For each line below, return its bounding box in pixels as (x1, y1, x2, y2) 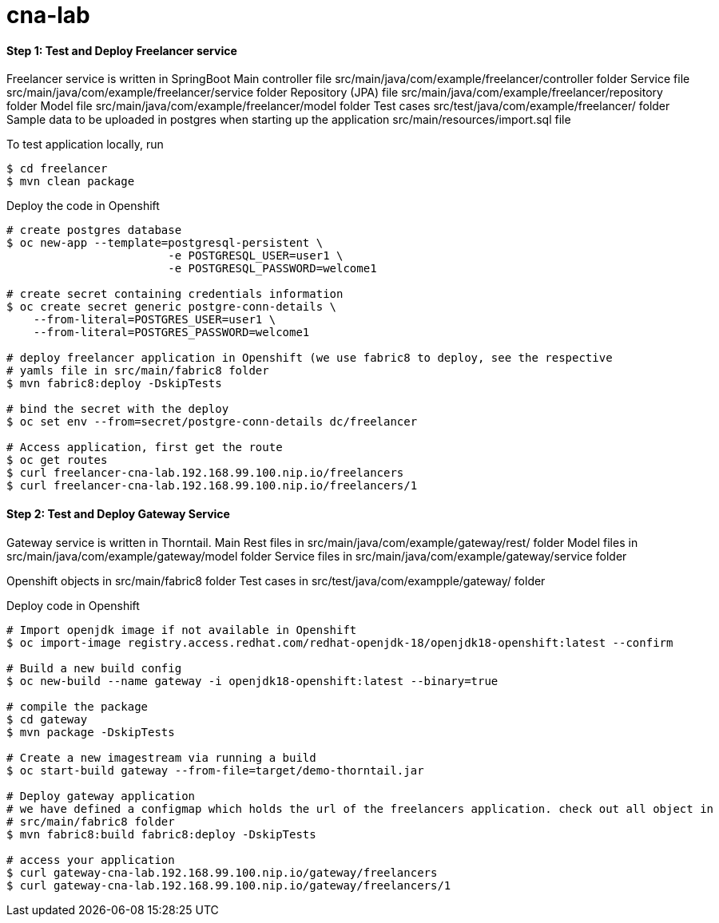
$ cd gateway (6, 712, 88, 726)
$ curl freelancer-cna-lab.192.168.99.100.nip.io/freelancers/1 (6, 479, 418, 493)
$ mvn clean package (6, 175, 135, 188)
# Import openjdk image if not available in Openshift (6, 623, 357, 636)
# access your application (6, 853, 175, 866)
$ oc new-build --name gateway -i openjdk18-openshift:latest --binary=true (6, 674, 499, 687)
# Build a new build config (6, 661, 182, 675)
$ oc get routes (6, 454, 108, 467)
